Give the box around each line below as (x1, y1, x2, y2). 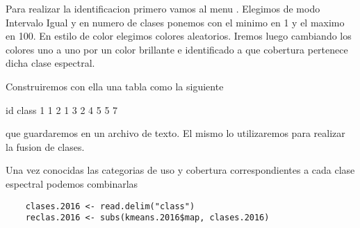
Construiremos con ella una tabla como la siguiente (6, 79, 224, 93)
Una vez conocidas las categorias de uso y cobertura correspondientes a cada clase (6, 163, 355, 177)
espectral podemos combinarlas (6, 176, 138, 190)
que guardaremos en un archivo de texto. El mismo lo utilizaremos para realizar (6, 126, 345, 140)
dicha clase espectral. (6, 56, 95, 70)
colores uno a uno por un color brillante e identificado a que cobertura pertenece (6, 42, 348, 56)
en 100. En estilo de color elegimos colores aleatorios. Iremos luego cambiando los (6, 28, 352, 43)
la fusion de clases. (6, 139, 85, 154)
